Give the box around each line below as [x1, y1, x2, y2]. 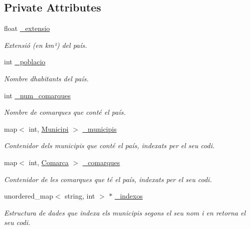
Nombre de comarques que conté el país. [4, 107, 126, 117]
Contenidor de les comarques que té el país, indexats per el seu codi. [4, 174, 212, 184]
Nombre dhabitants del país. [4, 73, 89, 83]
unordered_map [4, 191, 53, 201]
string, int [64, 191, 95, 201]
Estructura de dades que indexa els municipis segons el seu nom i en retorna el [4, 207, 246, 218]
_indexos [114, 191, 143, 201]
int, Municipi [28, 123, 69, 134]
